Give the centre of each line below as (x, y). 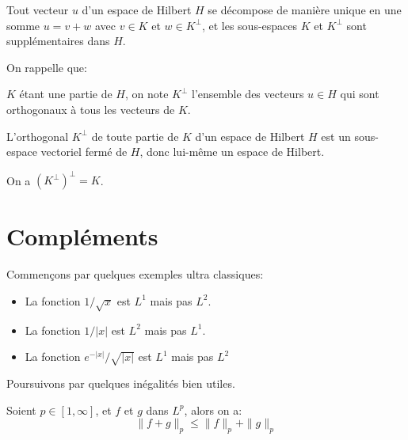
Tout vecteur (38, 9)
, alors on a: (213, 410)
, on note (147, 94)
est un (336, 136)
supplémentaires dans (58, 41)
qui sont (360, 94)
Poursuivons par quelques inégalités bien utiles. (121, 383)
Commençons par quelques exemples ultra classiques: (135, 274)
